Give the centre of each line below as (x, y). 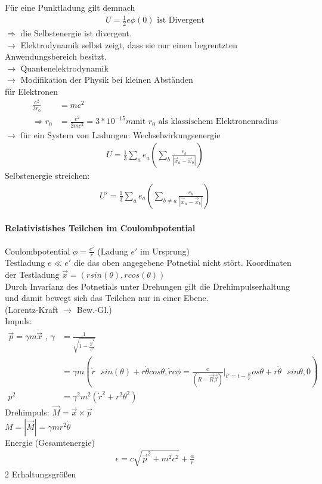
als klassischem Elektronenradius (218, 122)
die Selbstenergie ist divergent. (76, 32)
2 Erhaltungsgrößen (41, 474)
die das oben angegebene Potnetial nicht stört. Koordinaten (182, 263)
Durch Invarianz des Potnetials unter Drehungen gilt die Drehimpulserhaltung (148, 286)
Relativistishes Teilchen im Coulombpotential (100, 228)
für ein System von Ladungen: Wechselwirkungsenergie (120, 134)
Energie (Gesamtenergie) (50, 442)
